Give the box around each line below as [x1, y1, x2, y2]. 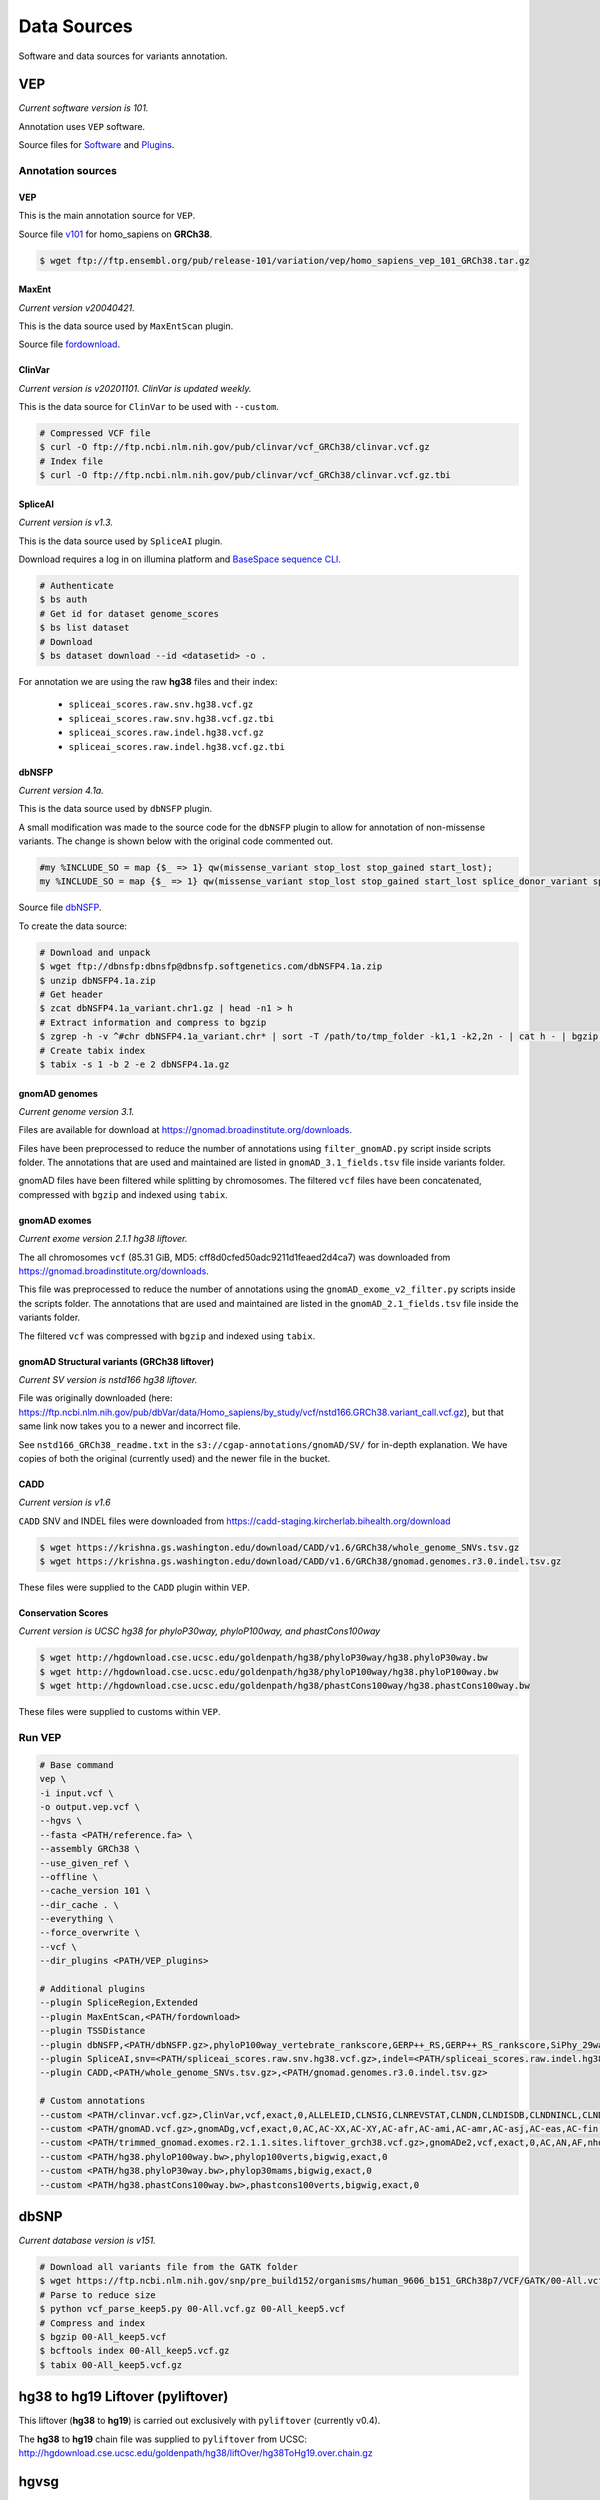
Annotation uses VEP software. [18, 120, 145, 132]
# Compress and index [39, 2317, 146, 2329]
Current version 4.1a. [18, 784, 104, 796]
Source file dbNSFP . [18, 901, 102, 914]
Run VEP [18, 1731, 62, 1744]
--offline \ [39, 1871, 99, 1882]
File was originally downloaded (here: [18, 1392, 173, 1404]
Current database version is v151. [18, 2235, 157, 2246]
